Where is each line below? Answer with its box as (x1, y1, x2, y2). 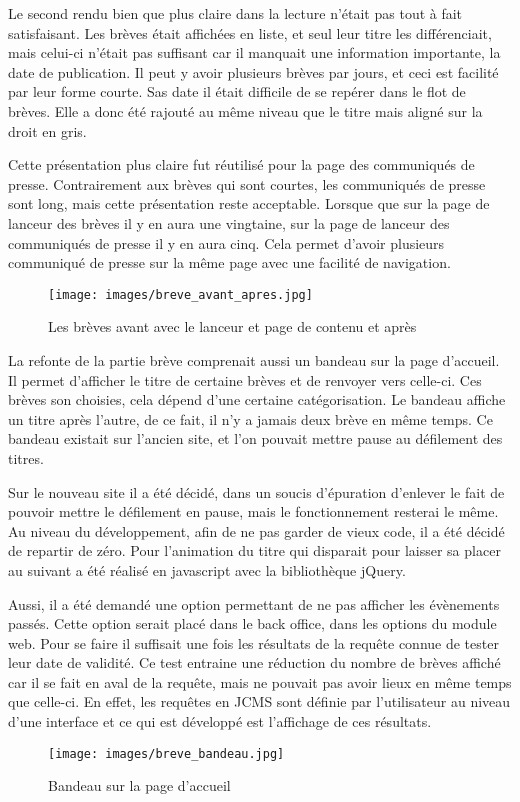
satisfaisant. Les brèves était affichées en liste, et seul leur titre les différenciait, (8, 22, 492, 43)
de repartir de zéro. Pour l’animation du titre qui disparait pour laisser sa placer (8, 540, 501, 561)
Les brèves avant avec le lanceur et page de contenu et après (48, 316, 417, 337)
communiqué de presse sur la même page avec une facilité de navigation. (8, 252, 451, 273)
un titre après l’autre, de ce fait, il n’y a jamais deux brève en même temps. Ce (8, 408, 493, 429)
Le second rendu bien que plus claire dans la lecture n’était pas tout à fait (8, 3, 463, 23)
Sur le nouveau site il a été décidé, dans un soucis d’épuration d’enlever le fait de (8, 481, 505, 502)
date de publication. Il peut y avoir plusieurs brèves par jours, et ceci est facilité (8, 61, 499, 82)
